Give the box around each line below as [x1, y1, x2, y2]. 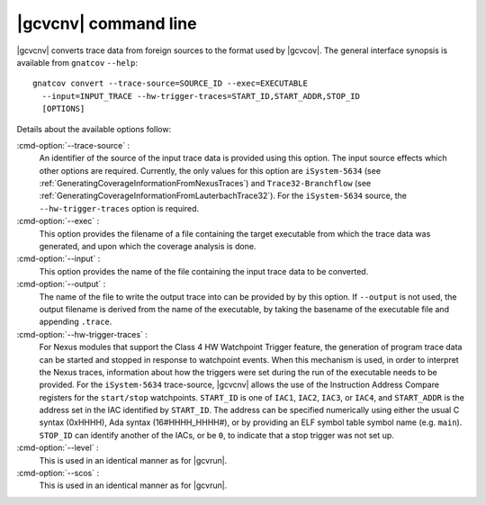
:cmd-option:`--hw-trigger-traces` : [16, 329, 148, 339]
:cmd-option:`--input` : [16, 253, 101, 265]
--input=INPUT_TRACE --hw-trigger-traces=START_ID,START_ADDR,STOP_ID [41, 91, 360, 101]
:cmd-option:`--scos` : [16, 468, 100, 479]
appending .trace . [39, 316, 112, 328]
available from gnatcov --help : [16, 57, 139, 68]
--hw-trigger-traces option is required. [39, 203, 200, 213]
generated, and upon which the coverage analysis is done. [39, 241, 256, 252]
